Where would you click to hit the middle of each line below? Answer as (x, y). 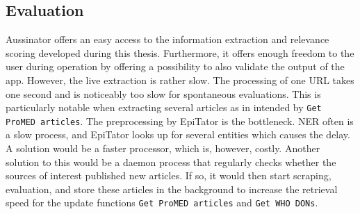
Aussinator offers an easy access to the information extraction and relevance (167, 39)
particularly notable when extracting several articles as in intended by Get (164, 107)
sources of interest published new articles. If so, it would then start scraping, (169, 175)
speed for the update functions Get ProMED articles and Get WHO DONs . (162, 203)
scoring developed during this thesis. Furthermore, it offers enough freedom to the (180, 52)
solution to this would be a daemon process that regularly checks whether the (171, 162)
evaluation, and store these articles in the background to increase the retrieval (172, 189)
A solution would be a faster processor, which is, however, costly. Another (163, 148)
